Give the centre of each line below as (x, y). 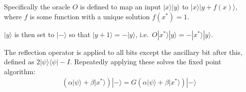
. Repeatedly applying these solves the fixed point (146, 62)
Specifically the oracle (37, 6)
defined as (19, 62)
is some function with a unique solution (90, 16)
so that (80, 34)
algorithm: (20, 71)
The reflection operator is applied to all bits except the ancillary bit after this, (123, 52)
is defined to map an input (121, 6)
